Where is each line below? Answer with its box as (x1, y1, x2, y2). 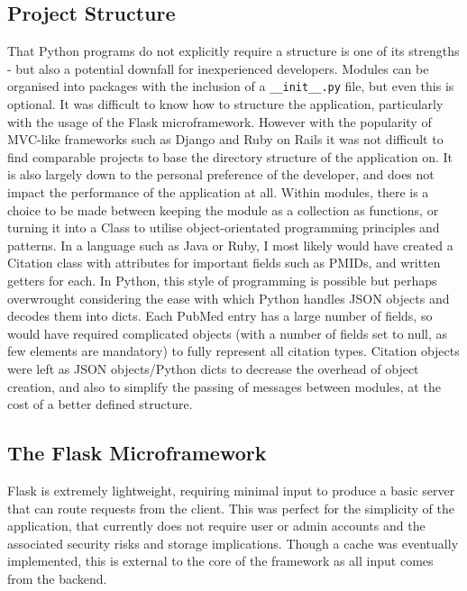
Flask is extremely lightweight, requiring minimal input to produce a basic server (7, 480, 455, 499)
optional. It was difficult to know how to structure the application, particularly (7, 95, 444, 114)
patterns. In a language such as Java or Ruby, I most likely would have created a (7, 235, 453, 254)
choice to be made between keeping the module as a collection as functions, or (7, 200, 439, 219)
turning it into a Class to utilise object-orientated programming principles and (7, 218, 440, 237)
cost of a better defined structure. (7, 395, 193, 414)
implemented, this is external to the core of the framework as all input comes (7, 551, 434, 570)
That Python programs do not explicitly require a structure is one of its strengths (7, 41, 460, 60)
